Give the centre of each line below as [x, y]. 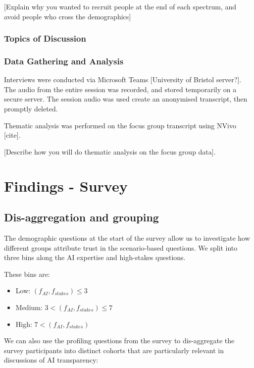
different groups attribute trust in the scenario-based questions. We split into [121, 247]
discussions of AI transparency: [51, 360]
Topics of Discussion [45, 38]
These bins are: [27, 274]
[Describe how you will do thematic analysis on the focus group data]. [110, 151]
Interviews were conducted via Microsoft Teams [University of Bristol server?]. [123, 79]
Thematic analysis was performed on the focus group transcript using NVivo [120, 125]
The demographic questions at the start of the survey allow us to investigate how [127, 237]
